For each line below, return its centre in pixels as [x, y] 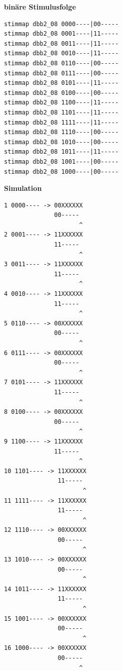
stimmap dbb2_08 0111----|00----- [61, 73]
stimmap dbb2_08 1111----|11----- [61, 122]
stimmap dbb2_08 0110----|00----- [61, 63]
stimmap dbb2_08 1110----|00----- [61, 132]
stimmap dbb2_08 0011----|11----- [61, 43]
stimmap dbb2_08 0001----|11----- [61, 34]
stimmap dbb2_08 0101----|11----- [61, 83]
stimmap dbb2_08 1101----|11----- [61, 112]
